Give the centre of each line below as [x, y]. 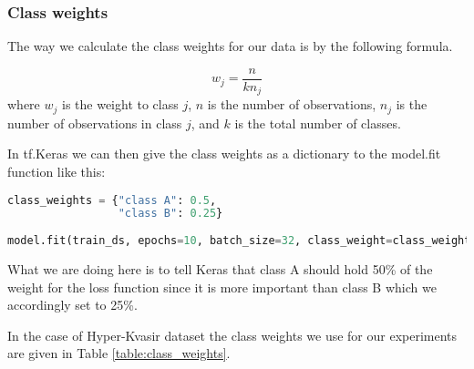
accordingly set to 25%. [72, 305]
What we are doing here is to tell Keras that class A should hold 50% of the [220, 269]
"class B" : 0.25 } [170, 214]
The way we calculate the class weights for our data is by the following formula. [230, 46]
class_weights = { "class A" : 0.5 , [112, 200]
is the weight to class [120, 104]
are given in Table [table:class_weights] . [119, 353]
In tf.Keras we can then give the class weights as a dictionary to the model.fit [224, 154]
